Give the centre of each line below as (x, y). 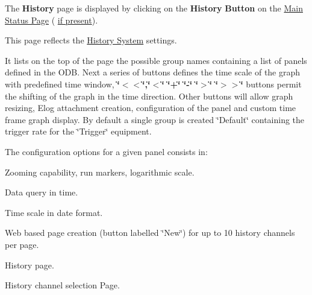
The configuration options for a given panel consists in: (106, 151)
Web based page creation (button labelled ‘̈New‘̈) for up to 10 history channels (150, 233)
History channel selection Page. (62, 285)
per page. (22, 244)
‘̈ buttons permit (271, 84)
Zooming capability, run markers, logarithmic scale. (100, 172)
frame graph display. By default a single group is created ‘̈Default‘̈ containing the (155, 119)
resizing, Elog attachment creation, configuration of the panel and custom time (151, 108)
